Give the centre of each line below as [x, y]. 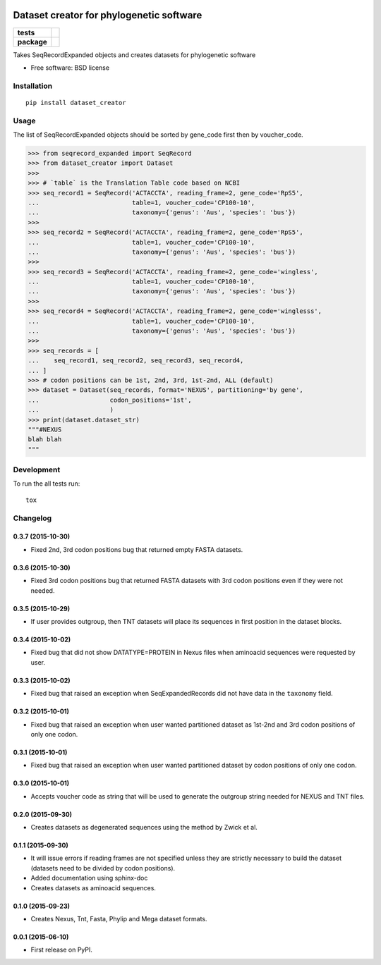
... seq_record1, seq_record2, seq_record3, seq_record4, [136, 361]
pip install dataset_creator [76, 103]
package [32, 42]
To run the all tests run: [47, 484]
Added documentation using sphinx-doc [89, 878]
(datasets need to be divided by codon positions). [103, 868]
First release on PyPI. [62, 950]
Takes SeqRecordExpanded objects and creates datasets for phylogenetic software [134, 55]
